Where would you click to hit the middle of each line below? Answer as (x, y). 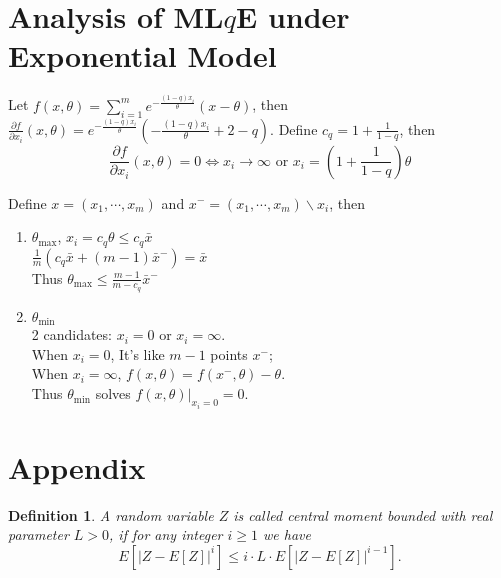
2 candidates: (71, 334)
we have (287, 534)
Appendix (77, 466)
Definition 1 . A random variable (111, 514)
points (229, 353)
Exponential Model (142, 55)
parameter (38, 534)
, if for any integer (166, 534)
